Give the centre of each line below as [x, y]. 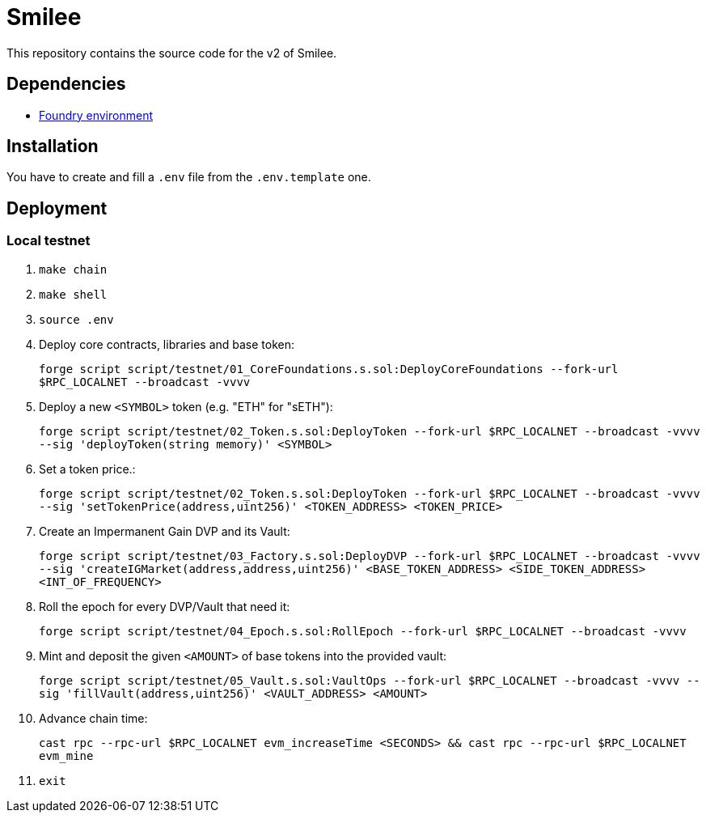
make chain [73, 269]
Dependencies [66, 84]
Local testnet [49, 241]
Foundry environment [96, 115]
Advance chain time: [93, 718]
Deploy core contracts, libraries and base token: [167, 344]
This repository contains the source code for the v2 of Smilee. [172, 53]
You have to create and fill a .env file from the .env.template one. [189, 177]
